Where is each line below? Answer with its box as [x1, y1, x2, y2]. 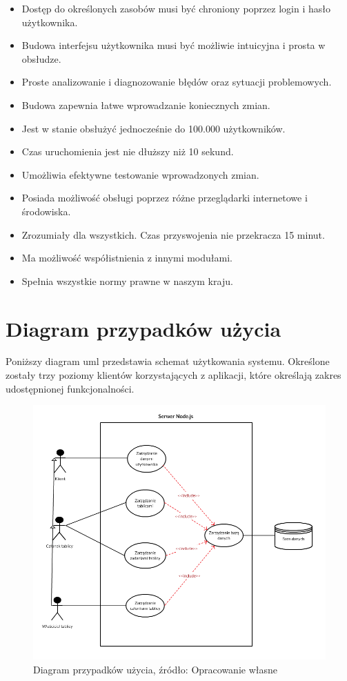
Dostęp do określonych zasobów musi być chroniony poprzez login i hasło [21, 1, 330, 15]
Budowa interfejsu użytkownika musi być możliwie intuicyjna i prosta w [21, 38, 326, 52]
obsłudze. [21, 51, 61, 66]
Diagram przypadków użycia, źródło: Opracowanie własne [33, 662, 278, 676]
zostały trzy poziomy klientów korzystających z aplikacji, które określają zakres [6, 368, 341, 382]
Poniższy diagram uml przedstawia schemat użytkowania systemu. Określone [6, 354, 330, 368]
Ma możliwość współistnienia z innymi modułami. [21, 250, 232, 265]
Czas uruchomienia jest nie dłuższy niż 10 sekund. [21, 144, 234, 159]
